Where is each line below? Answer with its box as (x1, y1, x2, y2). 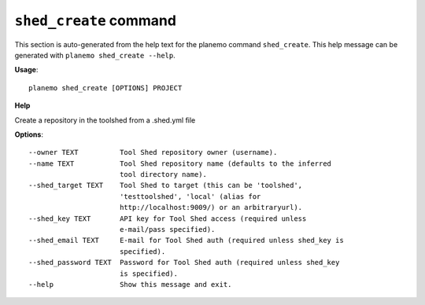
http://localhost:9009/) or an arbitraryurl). (119, 203, 303, 212)
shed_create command (14, 12, 177, 29)
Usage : (14, 65, 39, 75)
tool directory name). (119, 170, 208, 179)
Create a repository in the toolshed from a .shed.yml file (14, 115, 196, 125)
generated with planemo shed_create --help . (14, 50, 176, 60)
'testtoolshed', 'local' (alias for (119, 192, 261, 200)
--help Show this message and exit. (28, 280, 232, 288)
